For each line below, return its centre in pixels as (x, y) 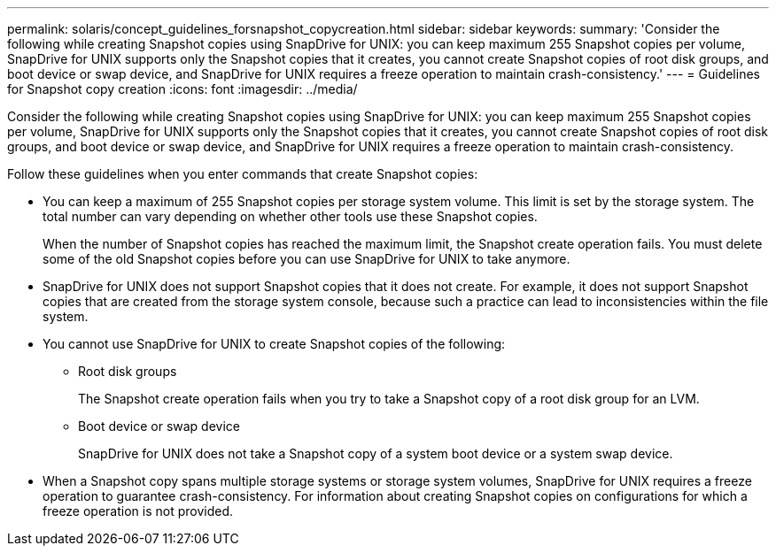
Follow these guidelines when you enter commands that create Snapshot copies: (243, 174)
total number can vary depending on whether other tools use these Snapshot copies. (290, 216)
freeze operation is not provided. (138, 511)
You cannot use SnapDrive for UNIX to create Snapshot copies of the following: (274, 344)
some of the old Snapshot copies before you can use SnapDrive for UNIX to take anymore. (307, 259)
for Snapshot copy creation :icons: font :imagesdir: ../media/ (182, 89)
